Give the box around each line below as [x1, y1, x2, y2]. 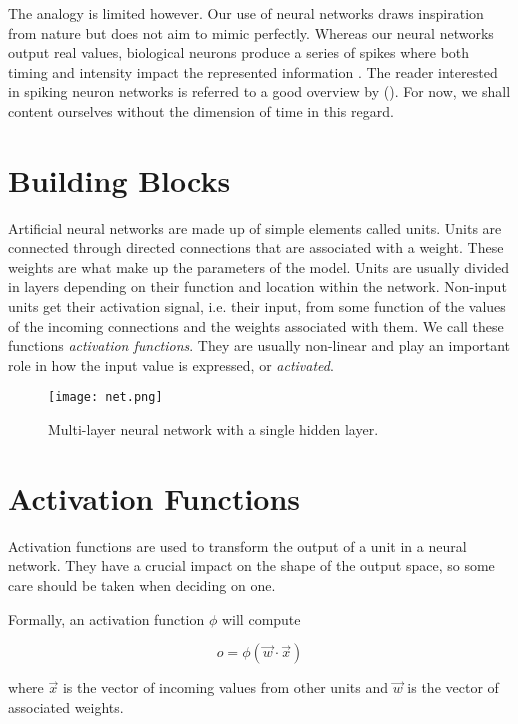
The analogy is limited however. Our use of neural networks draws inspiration [8, 3, 484, 23]
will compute [221, 608, 301, 629]
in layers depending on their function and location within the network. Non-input [8, 276, 507, 297]
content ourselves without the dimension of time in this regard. [8, 100, 394, 121]
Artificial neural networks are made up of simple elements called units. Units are [8, 217, 502, 238]
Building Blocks [8, 159, 231, 200]
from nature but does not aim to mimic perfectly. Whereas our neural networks [8, 22, 494, 43]
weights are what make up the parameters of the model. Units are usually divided [8, 256, 509, 277]
